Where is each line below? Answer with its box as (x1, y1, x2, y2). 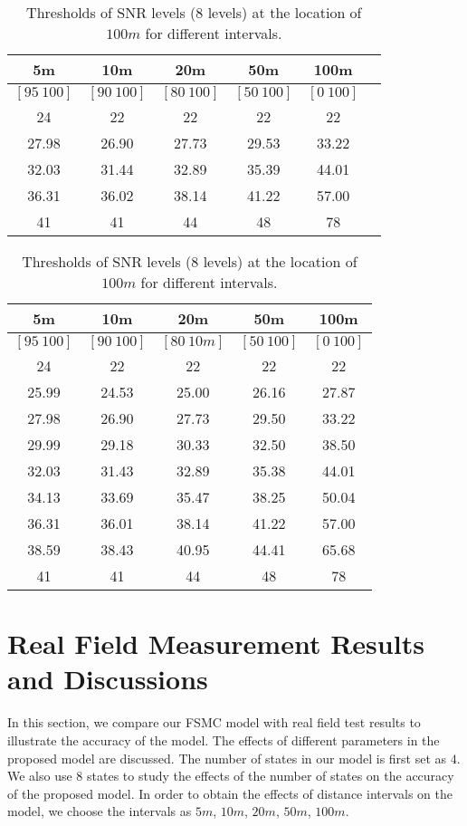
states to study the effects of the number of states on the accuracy (87, 766, 454, 785)
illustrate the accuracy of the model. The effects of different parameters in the (7, 730, 440, 749)
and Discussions (7, 660, 208, 697)
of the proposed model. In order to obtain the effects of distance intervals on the (7, 783, 453, 802)
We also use (7, 766, 72, 785)
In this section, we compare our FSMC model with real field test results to (7, 713, 421, 732)
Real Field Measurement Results (7, 625, 424, 662)
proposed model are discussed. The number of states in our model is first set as (7, 748, 447, 767)
